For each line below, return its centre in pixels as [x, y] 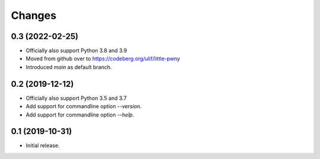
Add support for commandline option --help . [80, 115]
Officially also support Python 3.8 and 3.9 [76, 51]
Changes [33, 15]
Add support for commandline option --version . [84, 106]
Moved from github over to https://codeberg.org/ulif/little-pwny [103, 59]
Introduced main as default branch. [69, 67]
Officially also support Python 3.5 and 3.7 [76, 98]
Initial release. [43, 145]
